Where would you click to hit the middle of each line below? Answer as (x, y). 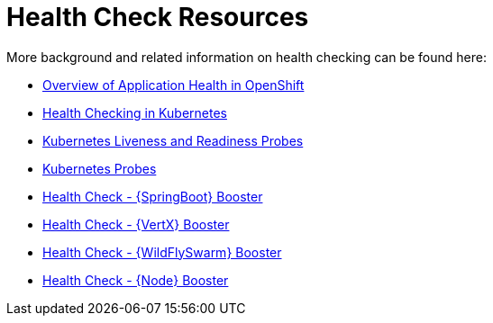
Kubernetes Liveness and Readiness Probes (173, 140)
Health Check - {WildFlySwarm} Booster (162, 252)
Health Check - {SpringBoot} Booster (153, 196)
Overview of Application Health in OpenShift (173, 85)
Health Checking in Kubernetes (135, 112)
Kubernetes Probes (100, 168)
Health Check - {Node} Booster (136, 280)
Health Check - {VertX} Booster (136, 224)
